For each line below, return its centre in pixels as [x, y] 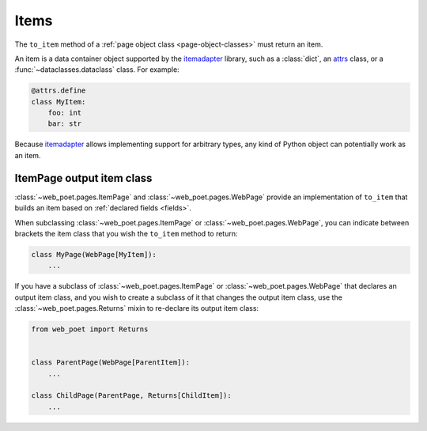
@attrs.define [59, 91]
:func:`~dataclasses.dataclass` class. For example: [97, 70]
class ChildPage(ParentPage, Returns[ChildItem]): [132, 396]
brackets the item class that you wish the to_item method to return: [126, 233]
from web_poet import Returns [90, 329]
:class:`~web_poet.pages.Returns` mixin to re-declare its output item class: [137, 308]
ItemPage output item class [83, 178]
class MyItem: [59, 102]
